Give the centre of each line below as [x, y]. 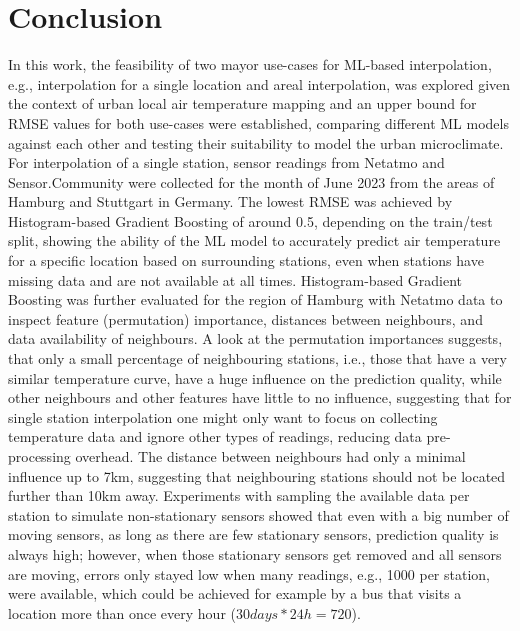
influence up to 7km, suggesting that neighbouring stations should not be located [257, 475]
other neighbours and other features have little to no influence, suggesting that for [260, 397]
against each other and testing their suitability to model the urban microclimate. [256, 142]
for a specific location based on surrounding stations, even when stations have [246, 260]
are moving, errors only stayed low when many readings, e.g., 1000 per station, [249, 573]
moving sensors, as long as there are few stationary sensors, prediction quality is [253, 534]
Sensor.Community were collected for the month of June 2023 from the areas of [251, 181]
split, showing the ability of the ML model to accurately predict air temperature [254, 240]
